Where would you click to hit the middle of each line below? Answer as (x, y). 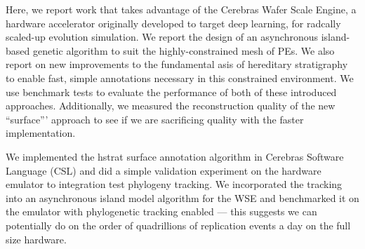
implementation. (41, 133)
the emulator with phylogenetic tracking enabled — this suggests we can (161, 211)
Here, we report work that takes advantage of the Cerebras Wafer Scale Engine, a (181, 9)
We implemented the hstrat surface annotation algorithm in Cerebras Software (175, 156)
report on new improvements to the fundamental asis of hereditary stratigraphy (177, 64)
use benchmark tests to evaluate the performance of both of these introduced (171, 92)
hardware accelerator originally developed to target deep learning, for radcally (173, 23)
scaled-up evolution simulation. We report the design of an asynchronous (162, 37)
